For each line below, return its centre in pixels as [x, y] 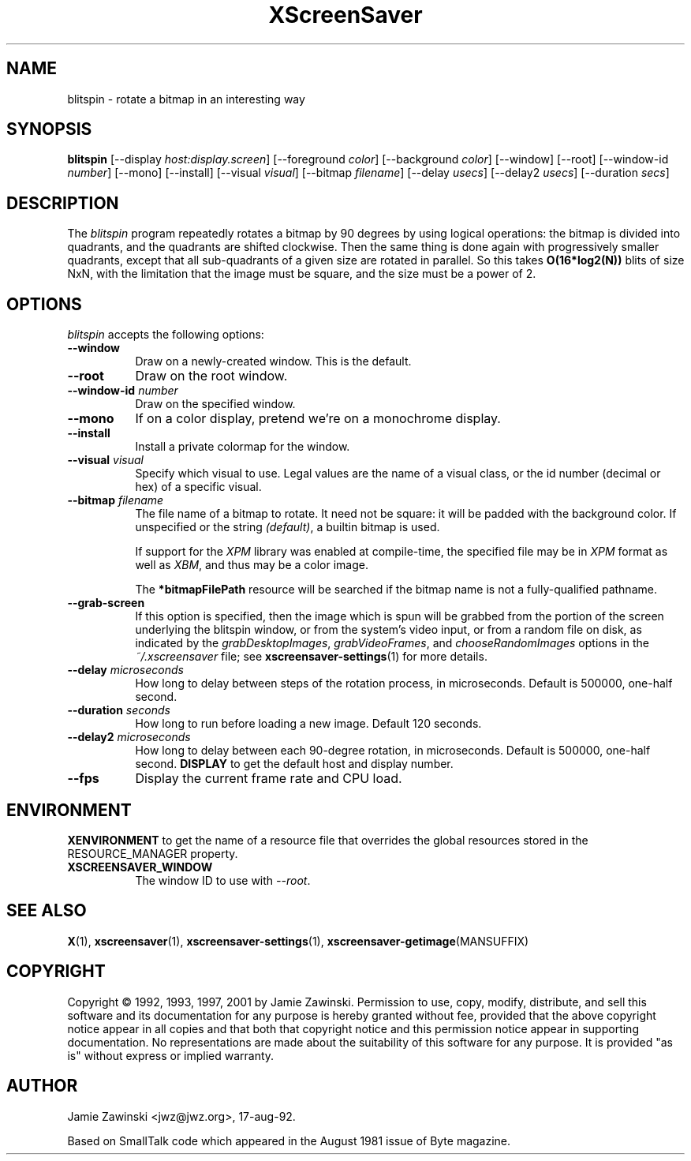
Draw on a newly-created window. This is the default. [273, 361]
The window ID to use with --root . [223, 880]
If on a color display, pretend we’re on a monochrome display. [318, 419]
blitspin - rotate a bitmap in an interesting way [186, 99]
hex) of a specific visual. [198, 487]
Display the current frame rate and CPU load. [269, 779]
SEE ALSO [47, 911]
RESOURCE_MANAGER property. [153, 853]
